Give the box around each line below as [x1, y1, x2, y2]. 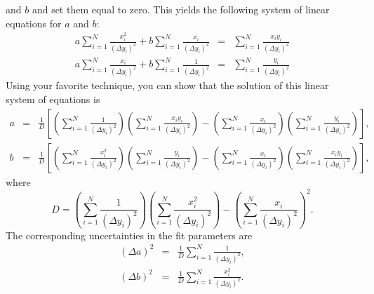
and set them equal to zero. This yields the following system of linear [32, 2, 330, 16]
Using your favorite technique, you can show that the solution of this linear [6, 78, 329, 93]
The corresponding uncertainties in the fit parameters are [6, 227, 253, 242]
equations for [6, 15, 62, 30]
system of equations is [6, 91, 100, 106]
